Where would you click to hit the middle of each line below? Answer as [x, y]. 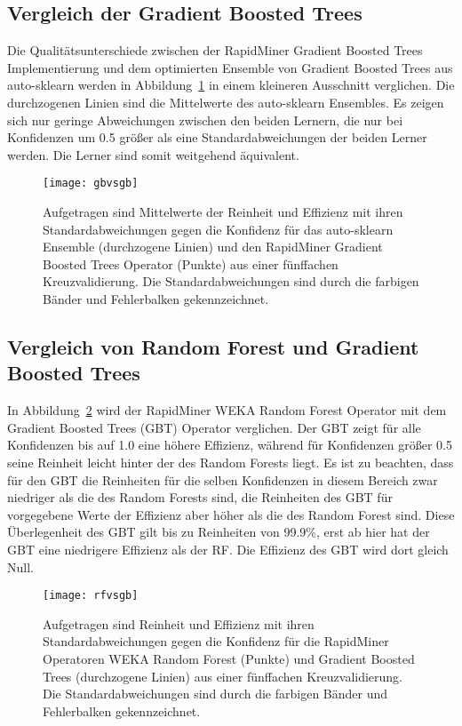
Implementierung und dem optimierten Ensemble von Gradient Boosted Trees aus [230, 67]
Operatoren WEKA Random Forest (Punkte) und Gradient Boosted [229, 658]
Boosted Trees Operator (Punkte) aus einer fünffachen [191, 263]
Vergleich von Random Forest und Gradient [213, 346]
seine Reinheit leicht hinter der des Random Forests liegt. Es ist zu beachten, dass [231, 462]
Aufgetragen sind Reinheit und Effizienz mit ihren [179, 623]
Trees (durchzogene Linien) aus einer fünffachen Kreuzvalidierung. [223, 676]
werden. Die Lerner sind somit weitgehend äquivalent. [153, 154]
